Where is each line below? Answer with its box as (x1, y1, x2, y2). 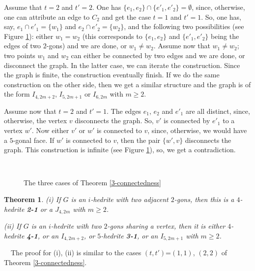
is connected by (164, 115, 210, 126)
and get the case (102, 11, 151, 22)
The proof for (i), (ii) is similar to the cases (10, 247, 142, 258)
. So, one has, (201, 11, 242, 22)
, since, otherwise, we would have (147, 125, 247, 135)
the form (4, 89, 30, 99)
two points (4, 50, 35, 60)
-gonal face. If (13, 135, 55, 145)
